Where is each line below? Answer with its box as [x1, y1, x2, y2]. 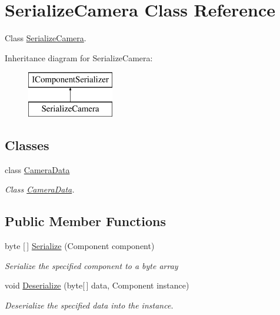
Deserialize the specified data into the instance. [5, 299, 174, 311]
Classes [5, 135, 49, 154]
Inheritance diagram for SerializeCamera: [5, 51, 153, 64]
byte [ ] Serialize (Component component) [5, 240, 155, 252]
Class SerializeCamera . [5, 32, 86, 44]
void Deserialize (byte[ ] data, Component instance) [5, 279, 189, 291]
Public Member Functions [5, 212, 166, 230]
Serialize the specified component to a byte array [5, 259, 178, 271]
